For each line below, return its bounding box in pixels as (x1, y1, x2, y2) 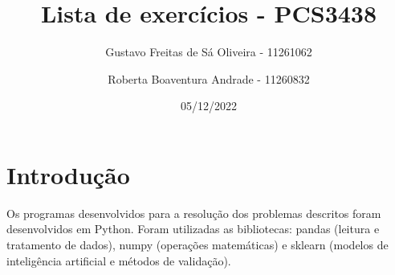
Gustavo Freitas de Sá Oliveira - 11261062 (105, 43, 312, 60)
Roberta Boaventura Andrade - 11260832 (108, 70, 310, 87)
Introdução (6, 158, 130, 191)
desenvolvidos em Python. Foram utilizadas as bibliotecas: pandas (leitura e (6, 220, 380, 237)
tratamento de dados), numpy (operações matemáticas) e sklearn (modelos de (6, 236, 389, 253)
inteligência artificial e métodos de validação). (6, 252, 231, 269)
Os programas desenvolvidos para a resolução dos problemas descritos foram (6, 204, 381, 221)
